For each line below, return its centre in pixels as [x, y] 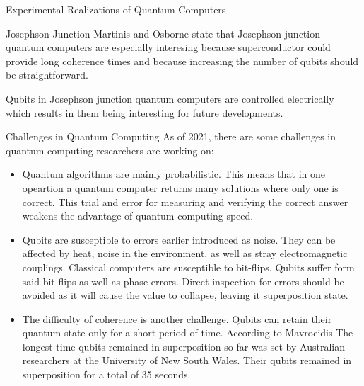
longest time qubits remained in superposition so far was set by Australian [183, 346]
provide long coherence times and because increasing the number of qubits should [182, 61]
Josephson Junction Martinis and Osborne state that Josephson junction [163, 33]
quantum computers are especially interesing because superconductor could [168, 47]
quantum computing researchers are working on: [110, 150]
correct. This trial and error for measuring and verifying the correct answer [185, 201]
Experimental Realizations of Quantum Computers [116, 9]
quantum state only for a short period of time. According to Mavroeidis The [188, 333]
